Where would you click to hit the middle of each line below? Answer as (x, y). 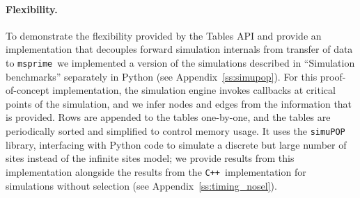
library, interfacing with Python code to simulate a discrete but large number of (176, 144)
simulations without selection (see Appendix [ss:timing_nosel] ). (141, 185)
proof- (333, 76)
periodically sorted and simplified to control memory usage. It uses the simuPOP (175, 131)
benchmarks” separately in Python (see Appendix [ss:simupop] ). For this (162, 76)
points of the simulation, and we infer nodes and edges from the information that (179, 103)
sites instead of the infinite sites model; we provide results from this (150, 158)
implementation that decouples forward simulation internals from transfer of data (179, 49)
